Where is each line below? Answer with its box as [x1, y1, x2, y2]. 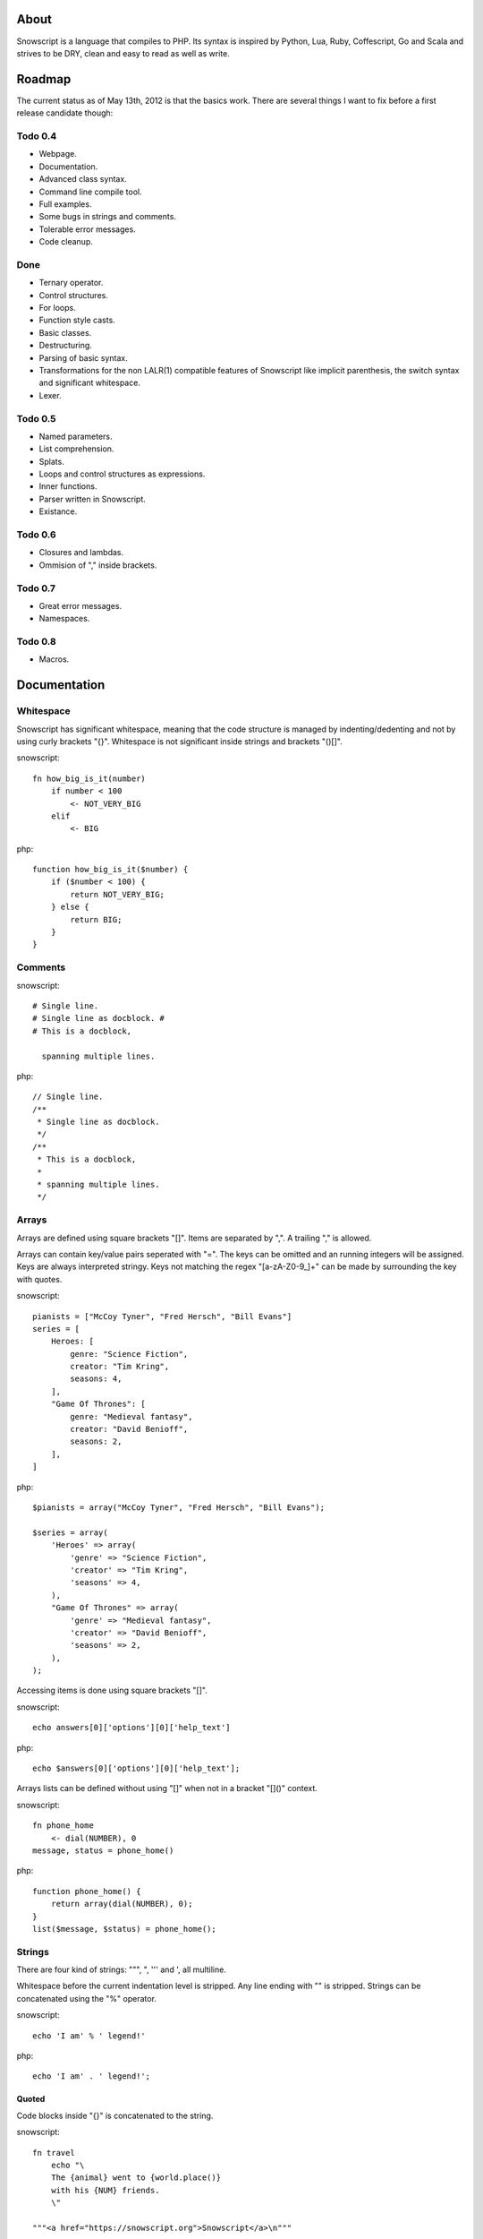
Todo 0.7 [16, 582, 56, 595]
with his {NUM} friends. [50, 2185, 160, 2195]
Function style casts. [38, 314, 115, 326]
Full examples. [38, 198, 92, 210]
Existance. [38, 506, 78, 517]
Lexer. [38, 390, 62, 400]
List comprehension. [38, 443, 114, 454]
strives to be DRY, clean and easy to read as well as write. [16, 47, 230, 58]
